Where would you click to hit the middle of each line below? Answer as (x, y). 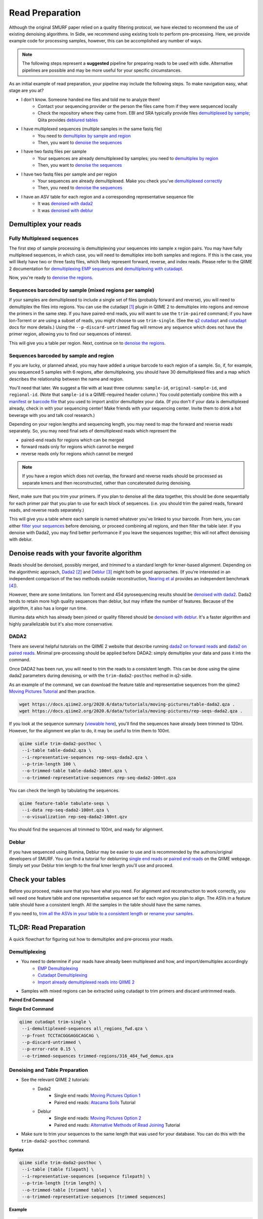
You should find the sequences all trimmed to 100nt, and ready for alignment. (86, 829)
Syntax (16, 1150)
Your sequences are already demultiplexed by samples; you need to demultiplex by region (128, 158)
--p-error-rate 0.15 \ (49, 1049)
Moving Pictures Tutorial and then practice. (52, 691)
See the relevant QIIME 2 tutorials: (55, 1080)
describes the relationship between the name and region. (66, 379)
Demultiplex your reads (45, 224)
